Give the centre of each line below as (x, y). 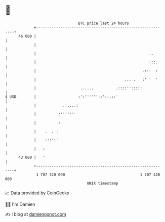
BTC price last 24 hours (104, 23)
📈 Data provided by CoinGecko (37, 193)
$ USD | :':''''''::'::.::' (62, 97)
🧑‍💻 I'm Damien (20, 204)
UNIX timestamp (103, 183)
